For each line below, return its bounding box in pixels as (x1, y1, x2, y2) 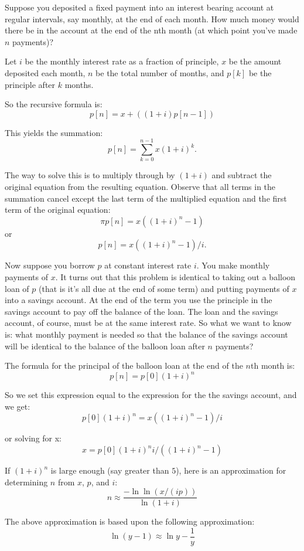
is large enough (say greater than (50, 464, 169, 477)
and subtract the (211, 169, 272, 181)
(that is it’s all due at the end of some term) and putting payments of (39, 282, 289, 294)
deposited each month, (5, 66, 86, 79)
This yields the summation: (5, 126, 103, 138)
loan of (5, 282, 29, 294)
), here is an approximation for (176, 464, 286, 477)
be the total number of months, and (95, 66, 224, 79)
